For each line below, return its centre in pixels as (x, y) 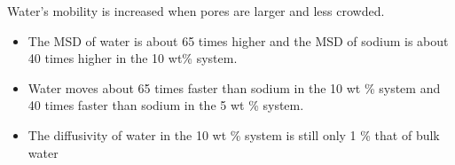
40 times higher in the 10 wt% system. (133, 58)
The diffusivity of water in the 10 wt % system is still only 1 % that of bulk (234, 134)
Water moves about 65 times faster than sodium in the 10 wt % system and (234, 87)
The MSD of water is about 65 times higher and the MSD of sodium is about (238, 40)
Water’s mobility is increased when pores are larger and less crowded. (196, 11)
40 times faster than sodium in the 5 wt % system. (166, 105)
